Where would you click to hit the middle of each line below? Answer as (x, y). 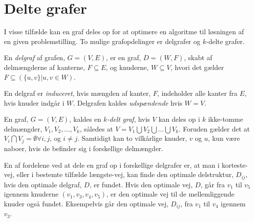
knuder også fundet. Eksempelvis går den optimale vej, (86, 203)
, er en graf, (124, 57)
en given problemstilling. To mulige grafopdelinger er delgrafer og (102, 41)
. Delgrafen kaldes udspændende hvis (127, 102)
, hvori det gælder (197, 67)
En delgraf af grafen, (35, 57)
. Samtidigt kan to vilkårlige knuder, (132, 138)
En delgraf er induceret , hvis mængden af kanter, (77, 93)
